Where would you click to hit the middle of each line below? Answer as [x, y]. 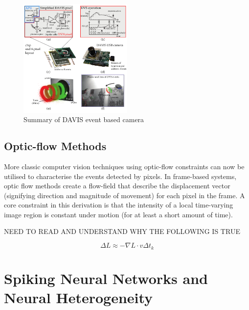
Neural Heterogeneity [79, 297]
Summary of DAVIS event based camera [84, 119]
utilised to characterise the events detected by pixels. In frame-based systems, [120, 176]
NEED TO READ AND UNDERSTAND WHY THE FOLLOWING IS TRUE [122, 231]
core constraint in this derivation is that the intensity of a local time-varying [119, 205]
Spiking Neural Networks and [106, 278]
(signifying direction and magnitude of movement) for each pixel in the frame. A [124, 195]
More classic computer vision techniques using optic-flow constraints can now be [124, 167]
